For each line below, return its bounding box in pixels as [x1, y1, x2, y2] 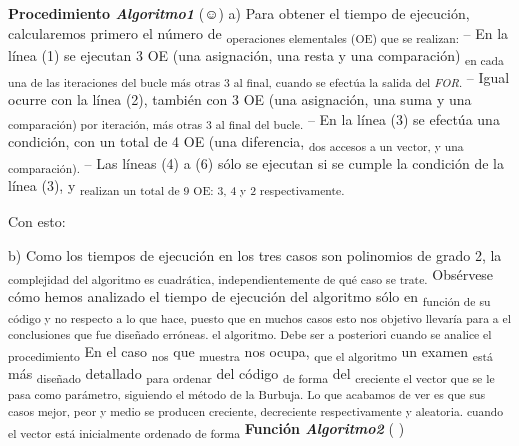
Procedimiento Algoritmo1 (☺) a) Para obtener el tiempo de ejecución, [8, 3, 470, 23]
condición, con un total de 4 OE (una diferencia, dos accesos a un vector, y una [8, 130, 464, 154]
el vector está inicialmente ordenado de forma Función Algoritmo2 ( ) [8, 418, 405, 441]
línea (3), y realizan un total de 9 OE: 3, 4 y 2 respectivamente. [8, 174, 345, 198]
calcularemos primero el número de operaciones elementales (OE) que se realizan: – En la [8, 22, 509, 46]
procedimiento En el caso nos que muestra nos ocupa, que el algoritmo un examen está [8, 341, 493, 364]
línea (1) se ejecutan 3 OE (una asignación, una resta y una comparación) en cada [8, 44, 504, 68]
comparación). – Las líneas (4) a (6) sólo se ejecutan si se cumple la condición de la [8, 152, 504, 176]
